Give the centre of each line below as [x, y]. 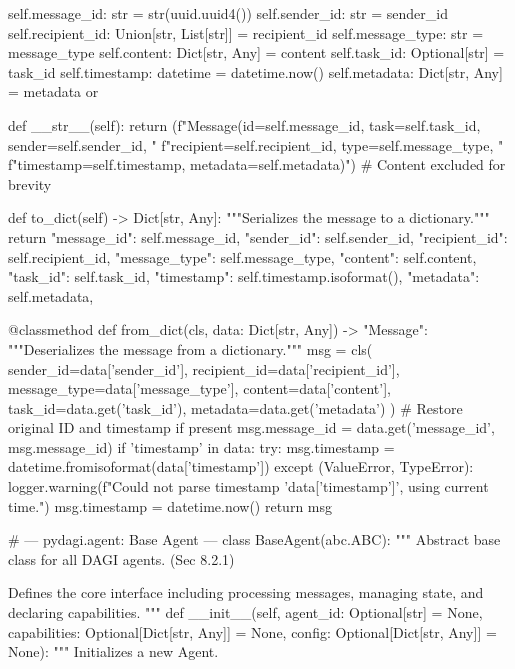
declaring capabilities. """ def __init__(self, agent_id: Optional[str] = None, [245, 612]
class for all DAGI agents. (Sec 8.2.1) [121, 558]
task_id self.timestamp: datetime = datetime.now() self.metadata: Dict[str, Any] [255, 71]
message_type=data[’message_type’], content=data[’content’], [199, 388]
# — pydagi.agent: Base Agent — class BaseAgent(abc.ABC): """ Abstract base [254, 539]
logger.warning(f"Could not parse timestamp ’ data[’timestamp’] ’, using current [248, 486]
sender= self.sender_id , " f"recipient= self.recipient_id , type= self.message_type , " [256, 144]
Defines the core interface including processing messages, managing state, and [246, 592]
